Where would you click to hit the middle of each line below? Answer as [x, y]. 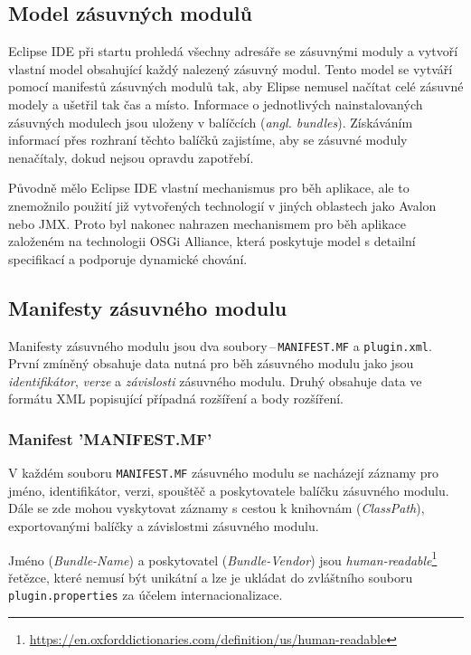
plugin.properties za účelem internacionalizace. [146, 595]
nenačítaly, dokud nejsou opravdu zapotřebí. [131, 157]
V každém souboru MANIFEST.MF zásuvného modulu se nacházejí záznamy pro [224, 473]
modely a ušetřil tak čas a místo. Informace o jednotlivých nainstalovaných [216, 104]
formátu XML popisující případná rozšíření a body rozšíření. [176, 399]
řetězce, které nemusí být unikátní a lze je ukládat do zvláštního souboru [211, 577]
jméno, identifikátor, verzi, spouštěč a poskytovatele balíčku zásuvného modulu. [229, 490]
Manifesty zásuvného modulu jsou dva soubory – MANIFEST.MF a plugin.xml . [220, 345]
